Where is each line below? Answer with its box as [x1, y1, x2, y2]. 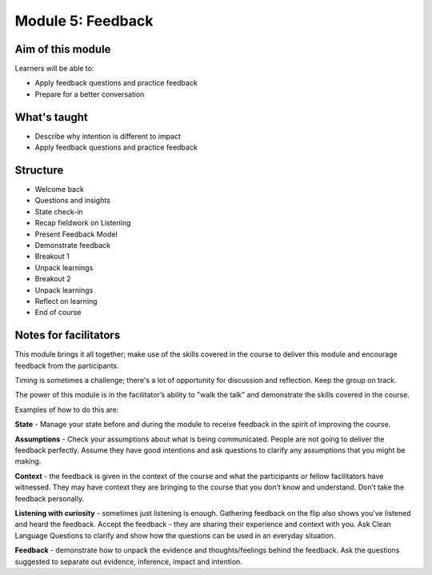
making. [14, 457, 42, 466]
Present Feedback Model [34, 229, 118, 239]
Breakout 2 [34, 274, 71, 284]
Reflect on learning [34, 296, 98, 305]
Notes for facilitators [14, 329, 121, 342]
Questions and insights [34, 196, 111, 206]
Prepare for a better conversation [34, 89, 145, 99]
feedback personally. [14, 493, 84, 503]
